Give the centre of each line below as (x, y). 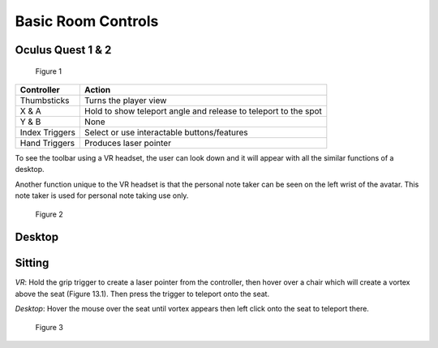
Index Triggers (48, 132)
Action (97, 89)
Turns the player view (125, 100)
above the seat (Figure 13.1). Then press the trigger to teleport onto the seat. (142, 294)
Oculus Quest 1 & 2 (63, 50)
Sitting (32, 263)
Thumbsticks (45, 100)
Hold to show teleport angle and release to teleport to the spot (203, 111)
